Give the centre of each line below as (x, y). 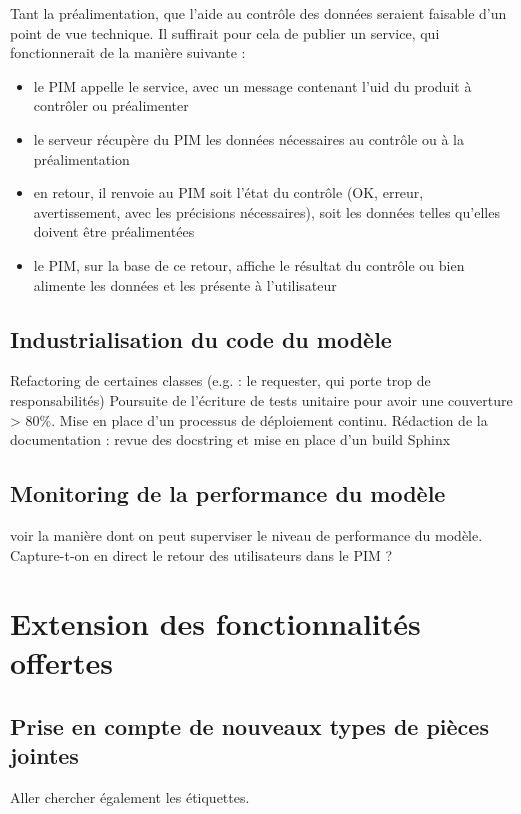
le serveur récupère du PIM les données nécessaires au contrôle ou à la (248, 138)
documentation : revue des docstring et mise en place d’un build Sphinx (230, 439)
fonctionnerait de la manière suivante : (128, 52)
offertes (61, 662)
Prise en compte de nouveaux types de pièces (249, 726)
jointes (44, 755)
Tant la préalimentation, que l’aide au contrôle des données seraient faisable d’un (258, 13)
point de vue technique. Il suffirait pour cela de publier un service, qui (225, 32)
